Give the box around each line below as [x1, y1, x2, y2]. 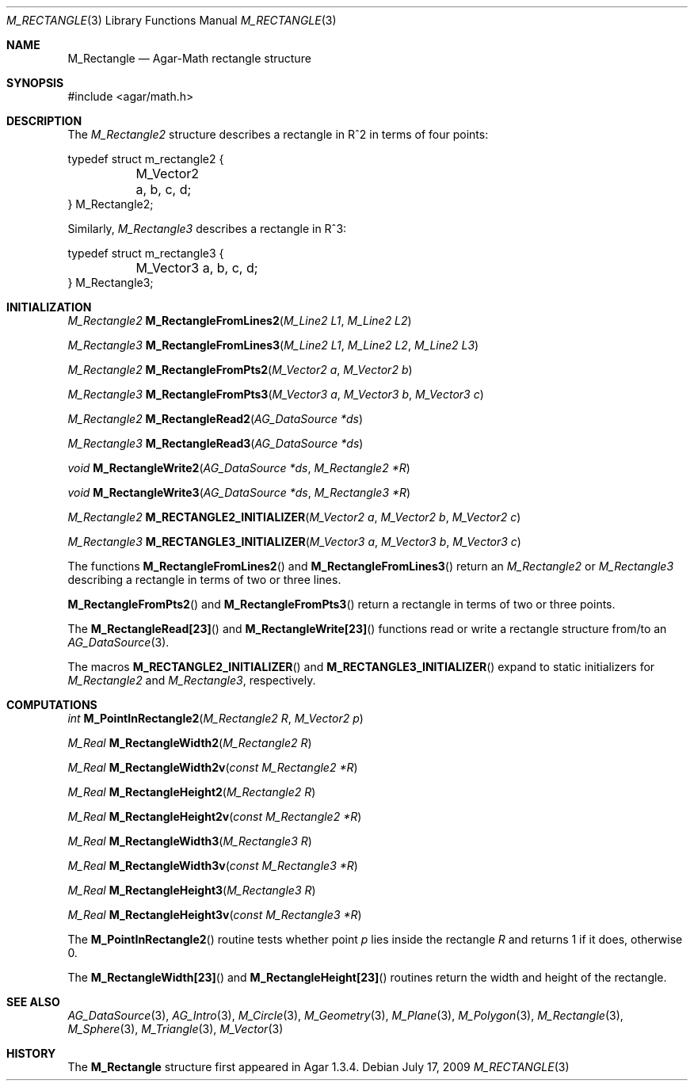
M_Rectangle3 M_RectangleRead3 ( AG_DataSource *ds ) [67, 437, 364, 450]
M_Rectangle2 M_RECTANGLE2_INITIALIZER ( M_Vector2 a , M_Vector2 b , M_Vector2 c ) [67, 510, 521, 524]
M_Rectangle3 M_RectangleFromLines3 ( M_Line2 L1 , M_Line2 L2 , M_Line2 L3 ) [67, 338, 479, 352]
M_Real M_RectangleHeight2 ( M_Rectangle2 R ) [67, 785, 316, 799]
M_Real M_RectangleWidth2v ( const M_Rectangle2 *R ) [67, 761, 358, 774]
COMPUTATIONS [6, 698, 97, 711]
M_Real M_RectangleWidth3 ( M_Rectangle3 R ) [67, 834, 312, 848]
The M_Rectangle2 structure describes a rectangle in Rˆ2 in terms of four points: [67, 128, 489, 141]
